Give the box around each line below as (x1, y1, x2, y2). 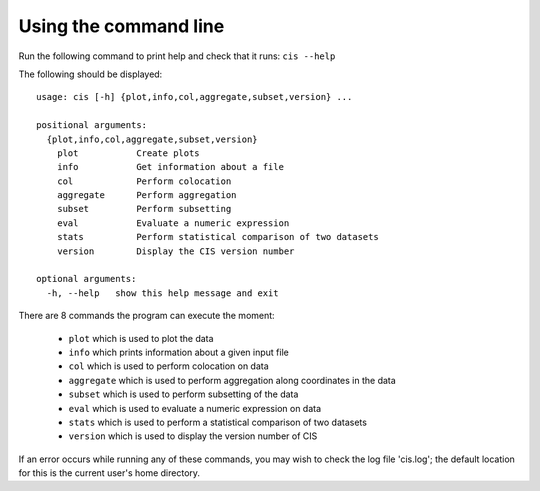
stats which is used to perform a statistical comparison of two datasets (68, 416, 367, 428)
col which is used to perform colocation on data (68, 360, 269, 372)
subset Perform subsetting (56, 203, 232, 215)
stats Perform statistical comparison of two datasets (56, 231, 379, 243)
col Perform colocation (56, 175, 232, 187)
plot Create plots (56, 147, 200, 159)
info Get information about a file (56, 161, 285, 173)
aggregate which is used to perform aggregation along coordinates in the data (68, 374, 397, 386)
